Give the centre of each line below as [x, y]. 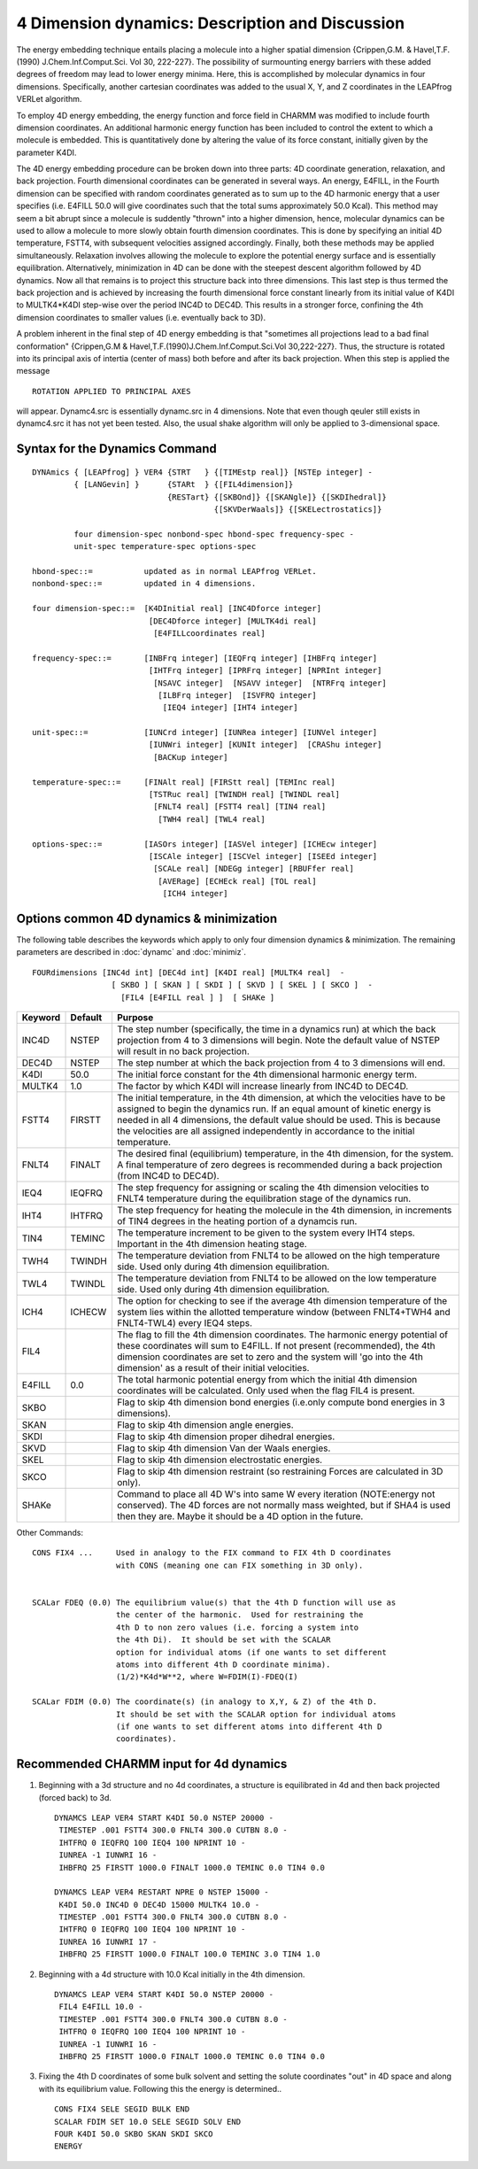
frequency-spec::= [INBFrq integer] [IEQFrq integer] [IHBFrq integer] [205, 658]
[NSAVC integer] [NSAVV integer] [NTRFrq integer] [270, 683]
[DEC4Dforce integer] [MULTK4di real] [233, 621]
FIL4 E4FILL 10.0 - [101, 2007]
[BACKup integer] [191, 757]
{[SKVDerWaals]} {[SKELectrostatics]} [298, 510]
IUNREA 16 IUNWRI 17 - [108, 1941]
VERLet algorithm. [49, 99]
